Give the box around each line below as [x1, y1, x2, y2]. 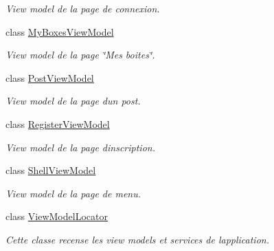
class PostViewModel [5, 70, 94, 85]
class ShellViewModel [5, 163, 96, 177]
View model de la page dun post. [5, 94, 141, 108]
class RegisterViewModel [5, 116, 110, 131]
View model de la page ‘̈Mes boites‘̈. [5, 47, 155, 62]
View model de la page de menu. [5, 186, 141, 200]
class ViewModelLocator [5, 209, 108, 223]
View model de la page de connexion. [5, 1, 160, 15]
